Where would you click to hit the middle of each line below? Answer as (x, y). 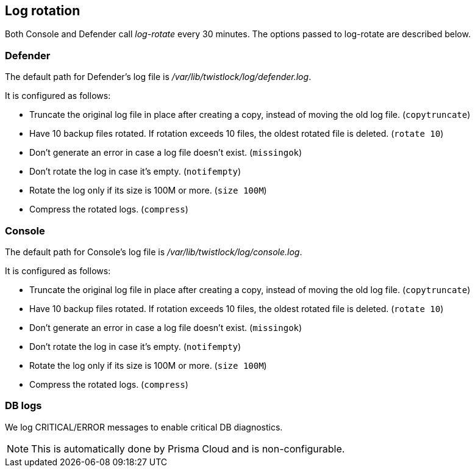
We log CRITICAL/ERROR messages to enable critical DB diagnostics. (144, 427)
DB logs (23, 406)
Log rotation (43, 11)
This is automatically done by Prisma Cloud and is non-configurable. (188, 448)
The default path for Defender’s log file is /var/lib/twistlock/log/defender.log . (158, 77)
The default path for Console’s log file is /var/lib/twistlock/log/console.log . (154, 252)
